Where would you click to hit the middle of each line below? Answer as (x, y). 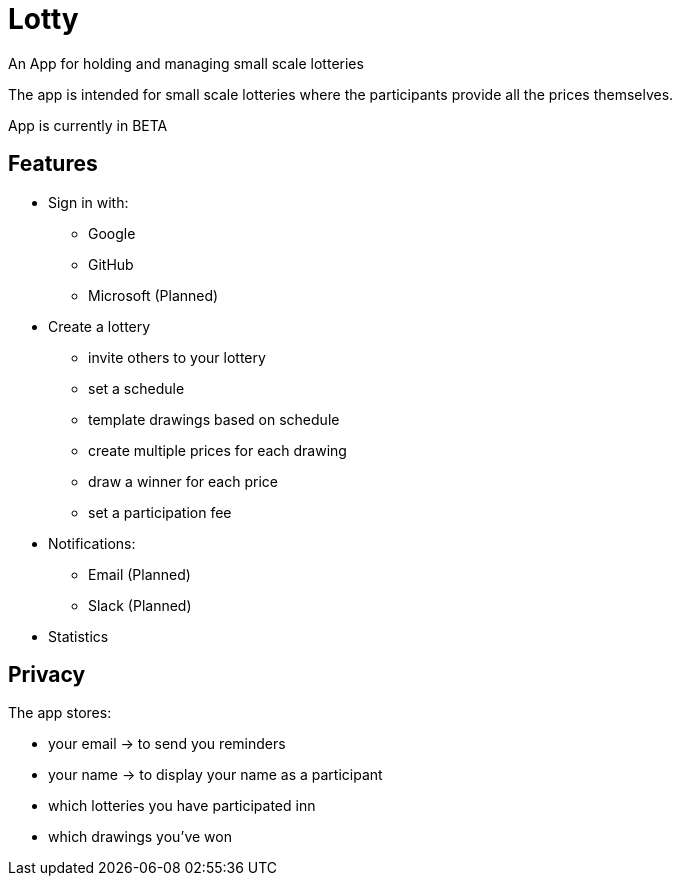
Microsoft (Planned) (153, 295)
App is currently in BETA (88, 125)
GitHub (111, 264)
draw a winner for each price (183, 481)
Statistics (78, 636)
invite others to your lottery (177, 357)
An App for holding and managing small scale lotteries (186, 63)
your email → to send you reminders (167, 744)
